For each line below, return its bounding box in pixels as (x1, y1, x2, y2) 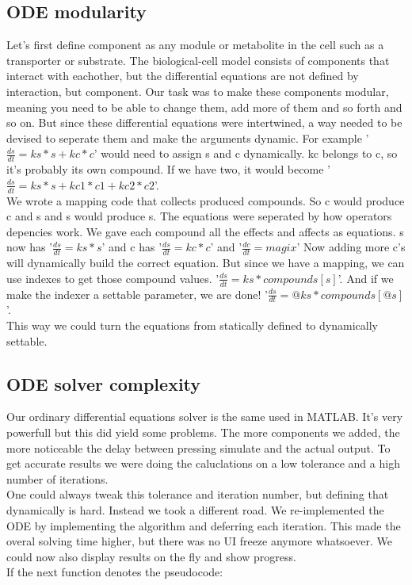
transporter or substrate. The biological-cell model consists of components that (6, 52, 390, 68)
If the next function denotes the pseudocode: (6, 564, 223, 580)
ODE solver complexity (6, 371, 201, 396)
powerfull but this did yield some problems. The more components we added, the (6, 424, 400, 441)
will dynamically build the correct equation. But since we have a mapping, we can (6, 254, 405, 271)
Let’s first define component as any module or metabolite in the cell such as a (6, 36, 384, 53)
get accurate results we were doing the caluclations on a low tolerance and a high (6, 455, 400, 472)
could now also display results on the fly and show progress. (6, 548, 296, 564)
